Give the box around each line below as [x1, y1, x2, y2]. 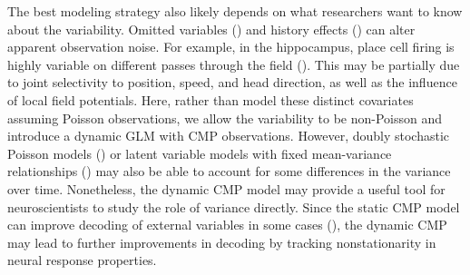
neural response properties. [7, 250, 157, 270]
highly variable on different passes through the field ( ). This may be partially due [7, 54, 460, 74]
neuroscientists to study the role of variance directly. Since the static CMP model [7, 197, 460, 216]
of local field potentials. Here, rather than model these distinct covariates [7, 90, 414, 109]
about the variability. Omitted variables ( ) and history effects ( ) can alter [7, 19, 416, 38]
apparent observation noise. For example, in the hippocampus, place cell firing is [7, 37, 455, 56]
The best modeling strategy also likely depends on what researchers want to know [7, 2, 463, 20]
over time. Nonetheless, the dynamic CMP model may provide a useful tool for [7, 179, 446, 198]
